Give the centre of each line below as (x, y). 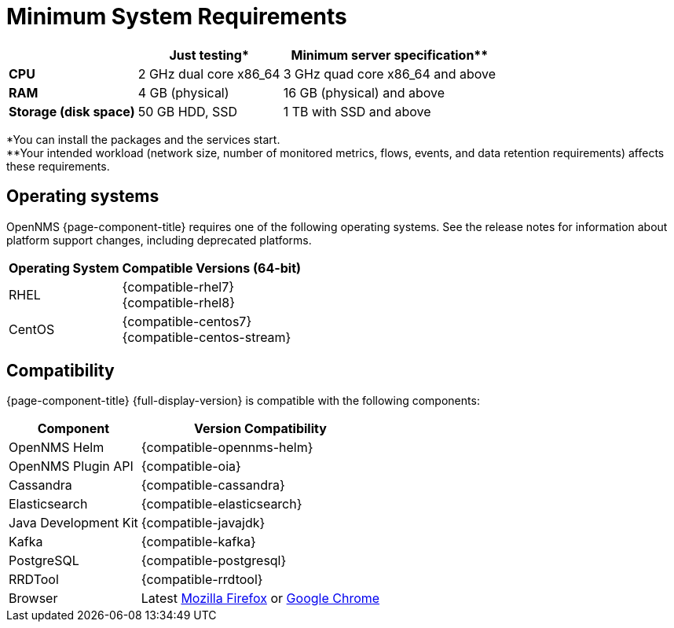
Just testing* (209, 55)
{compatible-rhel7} (178, 286)
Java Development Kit (73, 523)
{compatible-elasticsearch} (222, 504)
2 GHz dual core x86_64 (209, 73)
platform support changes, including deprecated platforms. (159, 240)
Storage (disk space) (72, 111)
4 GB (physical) (183, 92)
